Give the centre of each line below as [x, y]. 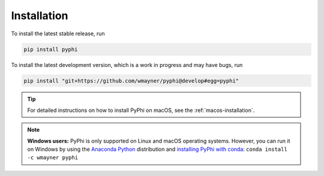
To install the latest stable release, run [58, 34]
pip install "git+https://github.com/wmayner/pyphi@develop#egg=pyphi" [131, 81]
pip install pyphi [51, 49]
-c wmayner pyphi [52, 158]
